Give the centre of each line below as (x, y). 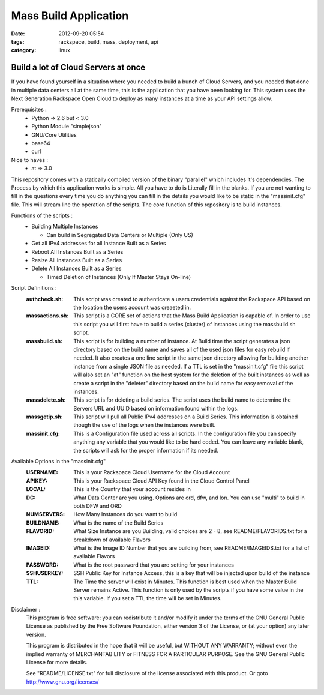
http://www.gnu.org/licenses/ (62, 682)
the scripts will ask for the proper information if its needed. (146, 450)
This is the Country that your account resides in (132, 489)
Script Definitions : (34, 288)
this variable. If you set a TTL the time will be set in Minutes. (148, 598)
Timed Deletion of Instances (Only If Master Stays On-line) (119, 277)
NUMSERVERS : (46, 514)
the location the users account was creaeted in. (132, 307)
